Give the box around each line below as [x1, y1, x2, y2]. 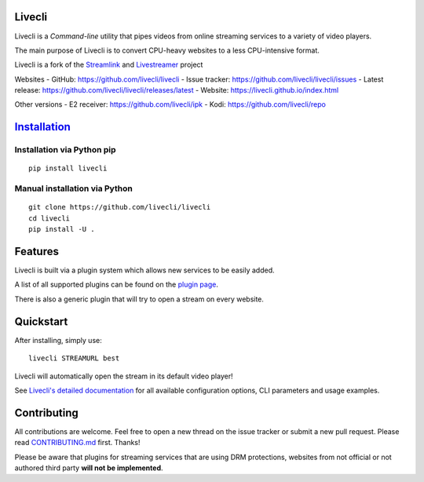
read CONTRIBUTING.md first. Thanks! [14, 438, 141, 447]
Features [14, 244, 59, 258]
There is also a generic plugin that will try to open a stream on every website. [14, 294, 265, 304]
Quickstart [14, 315, 68, 328]
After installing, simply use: [14, 335, 102, 345]
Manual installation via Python [14, 183, 133, 194]
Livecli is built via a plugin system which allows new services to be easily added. [14, 265, 275, 275]
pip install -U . [28, 225, 95, 234]
